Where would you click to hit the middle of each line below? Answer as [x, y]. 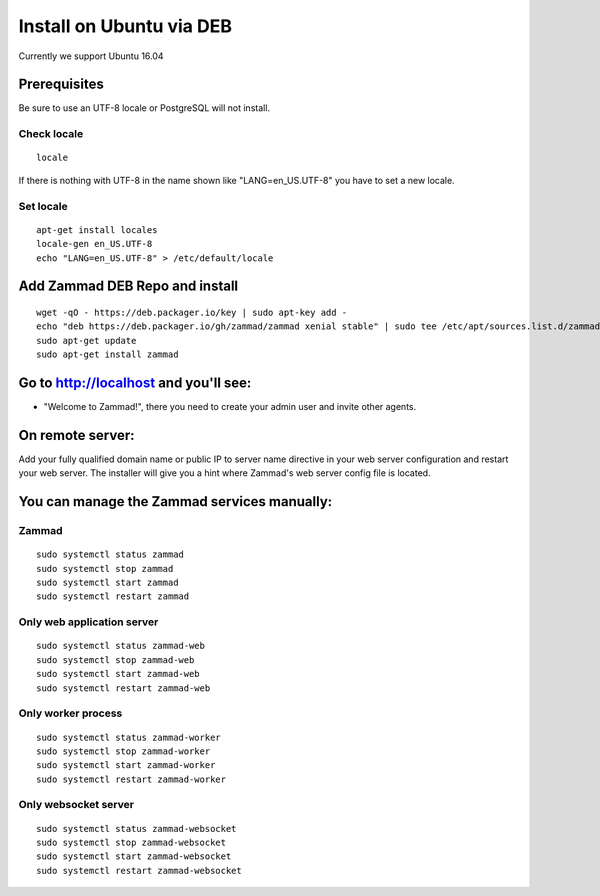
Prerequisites [61, 84]
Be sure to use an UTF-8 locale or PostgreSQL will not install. [144, 108]
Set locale [43, 206]
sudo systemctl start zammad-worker [126, 765]
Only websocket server [76, 805]
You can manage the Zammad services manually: [175, 501]
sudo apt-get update [86, 340]
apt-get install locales [97, 229]
